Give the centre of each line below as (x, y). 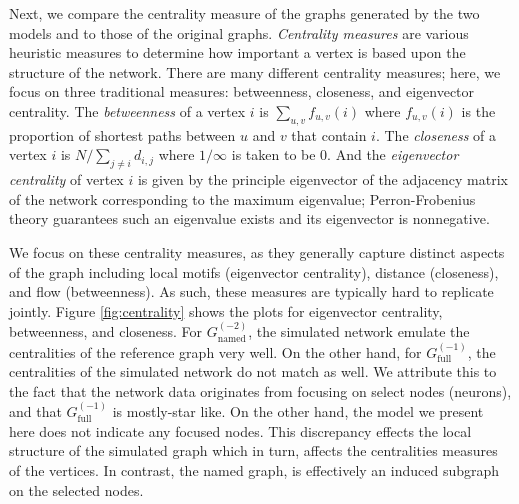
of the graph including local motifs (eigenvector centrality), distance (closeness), (254, 271)
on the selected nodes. (76, 489)
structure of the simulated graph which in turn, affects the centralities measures (253, 450)
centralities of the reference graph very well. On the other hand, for (215, 351)
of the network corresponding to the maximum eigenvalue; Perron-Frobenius (242, 198)
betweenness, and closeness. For (106, 331)
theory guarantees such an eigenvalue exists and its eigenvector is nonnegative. (249, 218)
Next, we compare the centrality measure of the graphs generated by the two (244, 13)
